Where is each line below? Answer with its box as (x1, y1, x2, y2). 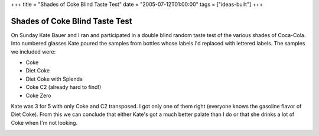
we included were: (11, 48, 56, 55)
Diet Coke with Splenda (25, 75, 83, 82)
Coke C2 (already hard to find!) (25, 84, 102, 91)
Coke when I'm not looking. (11, 119, 78, 126)
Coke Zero (25, 92, 51, 99)
